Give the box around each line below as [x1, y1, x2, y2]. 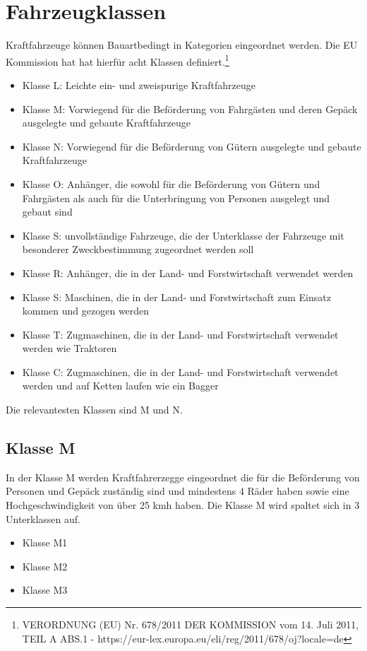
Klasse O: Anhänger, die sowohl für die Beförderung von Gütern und [22, 176, 320, 191]
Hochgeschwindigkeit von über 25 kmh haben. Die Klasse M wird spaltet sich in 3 [6, 498, 360, 512]
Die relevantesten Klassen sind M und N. [6, 402, 183, 417]
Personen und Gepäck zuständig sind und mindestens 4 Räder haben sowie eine [6, 483, 349, 498]
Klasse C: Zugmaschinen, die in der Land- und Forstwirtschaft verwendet [22, 364, 339, 379]
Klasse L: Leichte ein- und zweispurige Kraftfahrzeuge [22, 77, 255, 92]
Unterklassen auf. [6, 511, 80, 526]
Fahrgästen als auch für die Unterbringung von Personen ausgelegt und [22, 190, 330, 205]
